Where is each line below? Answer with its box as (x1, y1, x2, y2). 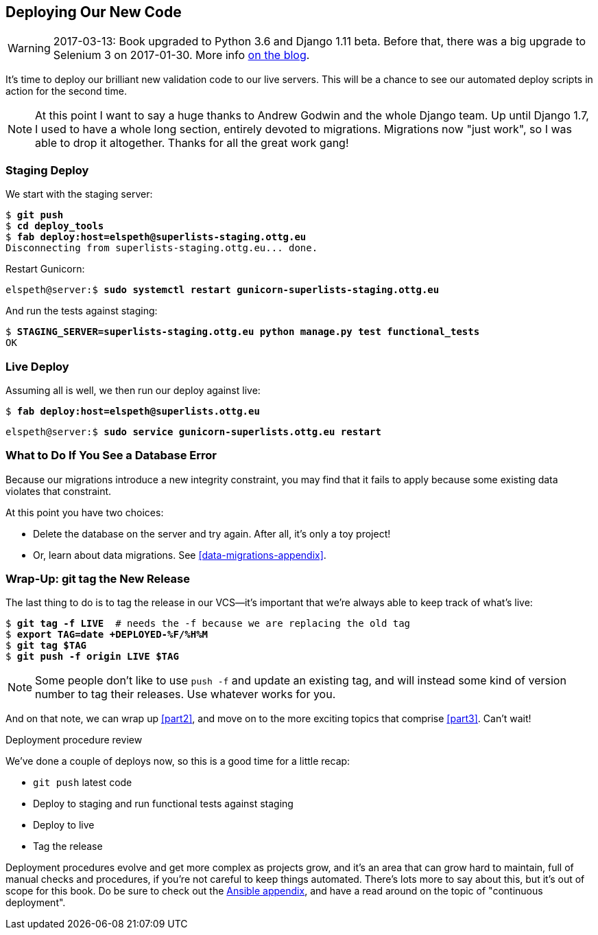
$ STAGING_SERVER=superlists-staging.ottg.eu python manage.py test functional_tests (5, 326, 480, 338)
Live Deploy (5, 359, 69, 373)
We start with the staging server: (5, 188, 153, 200)
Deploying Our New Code (5, 3, 182, 21)
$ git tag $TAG (5, 640, 87, 651)
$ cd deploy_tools (5, 220, 104, 232)
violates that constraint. (5, 485, 112, 497)
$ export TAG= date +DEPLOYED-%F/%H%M (5, 629, 208, 640)
